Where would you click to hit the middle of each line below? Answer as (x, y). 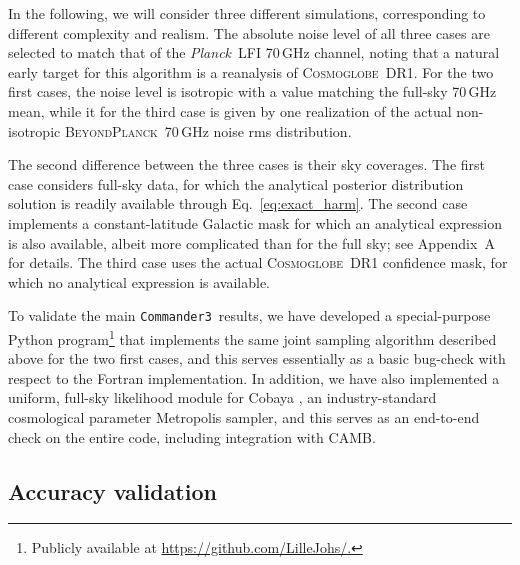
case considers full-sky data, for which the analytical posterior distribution (236, 183)
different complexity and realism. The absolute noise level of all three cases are (249, 32)
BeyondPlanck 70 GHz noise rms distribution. (208, 130)
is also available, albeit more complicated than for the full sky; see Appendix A (251, 242)
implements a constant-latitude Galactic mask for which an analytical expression (255, 222)
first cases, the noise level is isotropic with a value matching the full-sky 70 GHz (252, 91)
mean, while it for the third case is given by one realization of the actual (230, 110)
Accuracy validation (112, 490)
